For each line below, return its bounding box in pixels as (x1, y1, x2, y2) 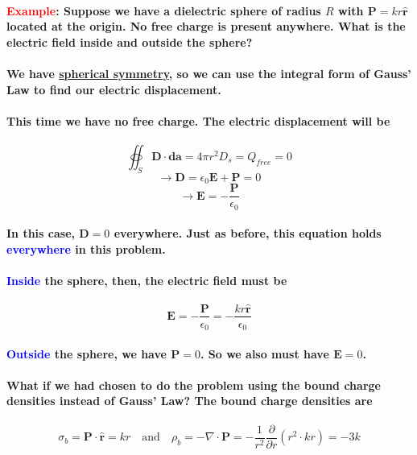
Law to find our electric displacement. (6, 81, 221, 97)
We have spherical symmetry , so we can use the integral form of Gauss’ (6, 64, 411, 81)
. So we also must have (200, 345, 329, 362)
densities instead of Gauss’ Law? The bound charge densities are (6, 392, 373, 409)
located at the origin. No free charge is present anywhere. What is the (6, 18, 406, 35)
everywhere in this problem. (6, 240, 166, 257)
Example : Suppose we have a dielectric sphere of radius (6, 2, 321, 19)
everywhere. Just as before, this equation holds (114, 225, 382, 242)
